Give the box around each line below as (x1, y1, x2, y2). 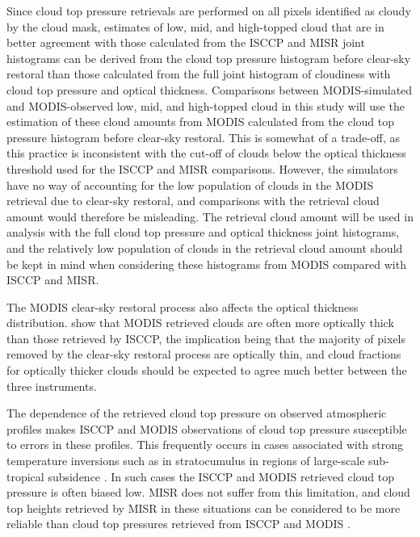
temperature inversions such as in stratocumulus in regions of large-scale (6, 452, 365, 469)
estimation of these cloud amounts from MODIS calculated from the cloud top (6, 113, 395, 130)
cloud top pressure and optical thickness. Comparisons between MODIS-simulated (6, 81, 413, 98)
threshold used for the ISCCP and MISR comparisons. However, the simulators (6, 160, 398, 177)
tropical (6, 468, 44, 485)
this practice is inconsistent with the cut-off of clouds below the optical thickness (6, 145, 406, 162)
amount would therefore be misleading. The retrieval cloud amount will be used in (6, 208, 414, 224)
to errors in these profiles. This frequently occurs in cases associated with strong (6, 436, 404, 453)
